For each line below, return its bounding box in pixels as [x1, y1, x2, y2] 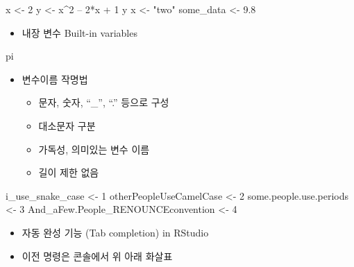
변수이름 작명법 [22, 71, 88, 86]
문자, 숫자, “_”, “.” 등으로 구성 [38, 95, 169, 110]
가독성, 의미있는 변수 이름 [38, 141, 150, 156]
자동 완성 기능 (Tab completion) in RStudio [22, 225, 209, 239]
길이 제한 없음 [38, 165, 99, 180]
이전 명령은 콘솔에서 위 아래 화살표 [22, 248, 173, 263]
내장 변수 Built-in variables [22, 25, 137, 40]
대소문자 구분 [38, 118, 96, 132]
